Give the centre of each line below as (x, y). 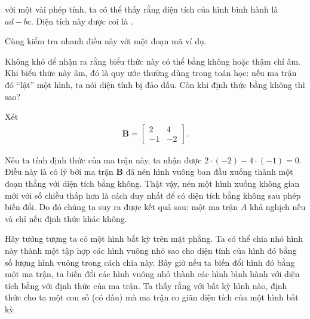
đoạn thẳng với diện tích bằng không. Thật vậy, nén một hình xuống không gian (152, 183)
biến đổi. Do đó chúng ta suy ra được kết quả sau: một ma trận (122, 207)
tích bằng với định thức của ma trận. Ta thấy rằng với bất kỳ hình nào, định (146, 285)
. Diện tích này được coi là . (82, 21)
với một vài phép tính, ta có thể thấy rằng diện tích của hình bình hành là (142, 9)
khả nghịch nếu (277, 207)
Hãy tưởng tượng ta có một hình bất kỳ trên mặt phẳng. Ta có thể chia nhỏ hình (154, 239)
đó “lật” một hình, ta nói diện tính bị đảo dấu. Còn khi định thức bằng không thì (155, 84)
